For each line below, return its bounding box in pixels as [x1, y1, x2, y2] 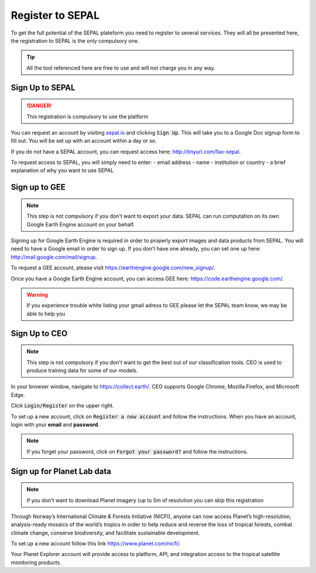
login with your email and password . [11, 421, 99, 428]
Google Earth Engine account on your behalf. [26, 221, 135, 228]
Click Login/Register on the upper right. [11, 402, 114, 409]
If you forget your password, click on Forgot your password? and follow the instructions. [26, 448, 248, 455]
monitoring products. [11, 559, 61, 566]
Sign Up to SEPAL [11, 83, 75, 92]
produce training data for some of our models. [26, 366, 138, 374]
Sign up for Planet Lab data [11, 466, 111, 476]
